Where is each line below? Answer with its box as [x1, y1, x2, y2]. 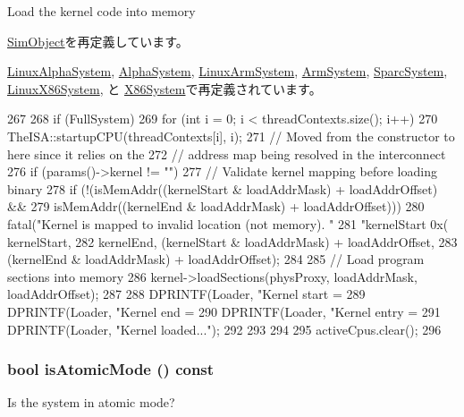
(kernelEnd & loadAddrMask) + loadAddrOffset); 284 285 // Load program [7, 250, 425, 268]
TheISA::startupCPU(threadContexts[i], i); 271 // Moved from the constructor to [7, 126, 455, 145]
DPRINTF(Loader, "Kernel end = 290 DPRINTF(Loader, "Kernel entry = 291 [7, 302, 441, 320]
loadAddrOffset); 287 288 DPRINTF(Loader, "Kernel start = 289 [7, 285, 366, 303]
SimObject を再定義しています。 [7, 31, 189, 50]
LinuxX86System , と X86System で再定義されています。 [7, 79, 322, 98]
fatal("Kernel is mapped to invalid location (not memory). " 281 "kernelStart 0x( [7, 214, 449, 233]
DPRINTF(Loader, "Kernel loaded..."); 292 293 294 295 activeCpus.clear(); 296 [7, 319, 442, 338]
